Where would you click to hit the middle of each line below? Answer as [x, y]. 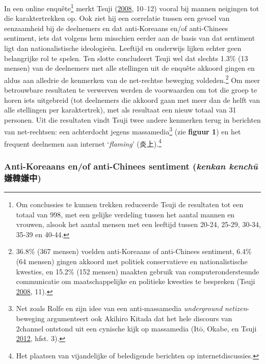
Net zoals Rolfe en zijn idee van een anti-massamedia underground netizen [131, 308]
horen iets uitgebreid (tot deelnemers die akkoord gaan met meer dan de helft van [132, 100]
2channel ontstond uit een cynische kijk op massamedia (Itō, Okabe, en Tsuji [136, 328]
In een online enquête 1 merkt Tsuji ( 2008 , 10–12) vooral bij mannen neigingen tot [132, 7]
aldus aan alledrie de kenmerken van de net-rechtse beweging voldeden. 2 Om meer [132, 79]
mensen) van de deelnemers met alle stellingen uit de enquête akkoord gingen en [129, 68]
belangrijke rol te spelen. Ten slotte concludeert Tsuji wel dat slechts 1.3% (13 [126, 58]
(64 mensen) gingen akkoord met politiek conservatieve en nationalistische [132, 261]
